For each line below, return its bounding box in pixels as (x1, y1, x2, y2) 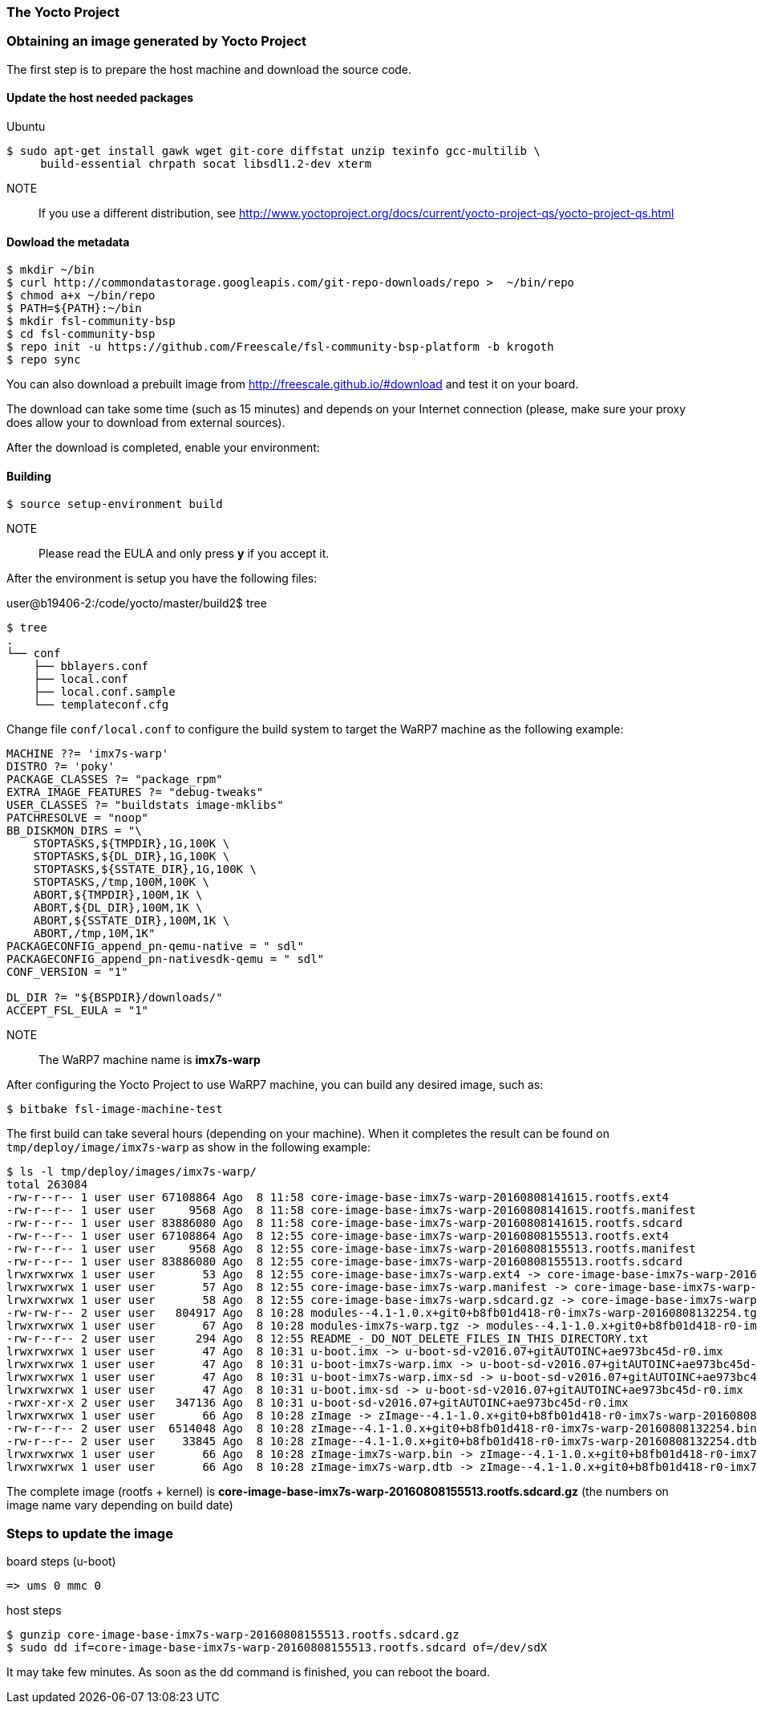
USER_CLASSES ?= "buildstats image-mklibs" (6, 798, 284, 812)
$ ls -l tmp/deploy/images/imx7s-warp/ (6, 1165, 257, 1179)
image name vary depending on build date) (6, 1498, 233, 1513)
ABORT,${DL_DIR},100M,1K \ (33, 901, 203, 915)
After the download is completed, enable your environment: (6, 441, 320, 455)
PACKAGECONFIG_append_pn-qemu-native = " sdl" (6, 940, 304, 953)
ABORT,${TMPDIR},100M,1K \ (33, 888, 203, 902)
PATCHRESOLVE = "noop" (6, 811, 149, 825)
